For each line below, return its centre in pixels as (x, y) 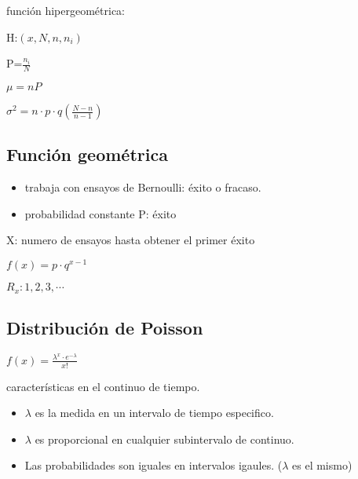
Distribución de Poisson (105, 327)
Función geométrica (87, 154)
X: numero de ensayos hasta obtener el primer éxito (131, 240)
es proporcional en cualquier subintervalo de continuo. (164, 439)
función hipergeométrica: (66, 10)
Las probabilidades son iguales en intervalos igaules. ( (153, 465)
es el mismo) (322, 465)
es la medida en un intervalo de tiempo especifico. (154, 413)
